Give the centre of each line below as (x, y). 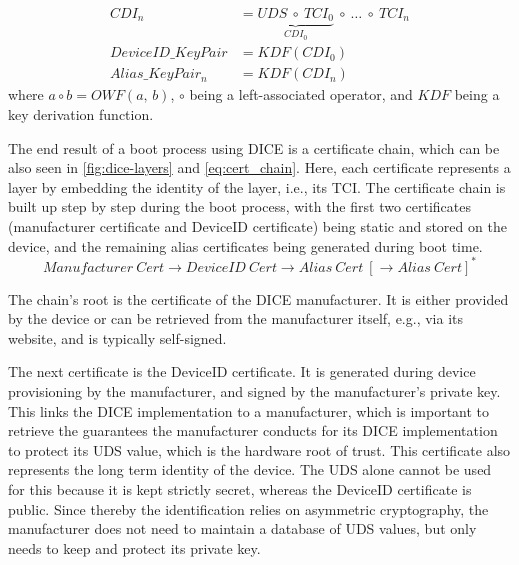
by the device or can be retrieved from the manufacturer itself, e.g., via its (235, 318)
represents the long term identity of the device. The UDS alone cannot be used (250, 469)
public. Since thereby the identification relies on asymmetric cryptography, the (248, 508)
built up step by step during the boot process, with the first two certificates (240, 206)
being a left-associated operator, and (301, 94)
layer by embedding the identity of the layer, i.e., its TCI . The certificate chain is (257, 186)
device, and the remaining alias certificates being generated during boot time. (245, 245)
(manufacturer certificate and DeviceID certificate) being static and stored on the (257, 225)
